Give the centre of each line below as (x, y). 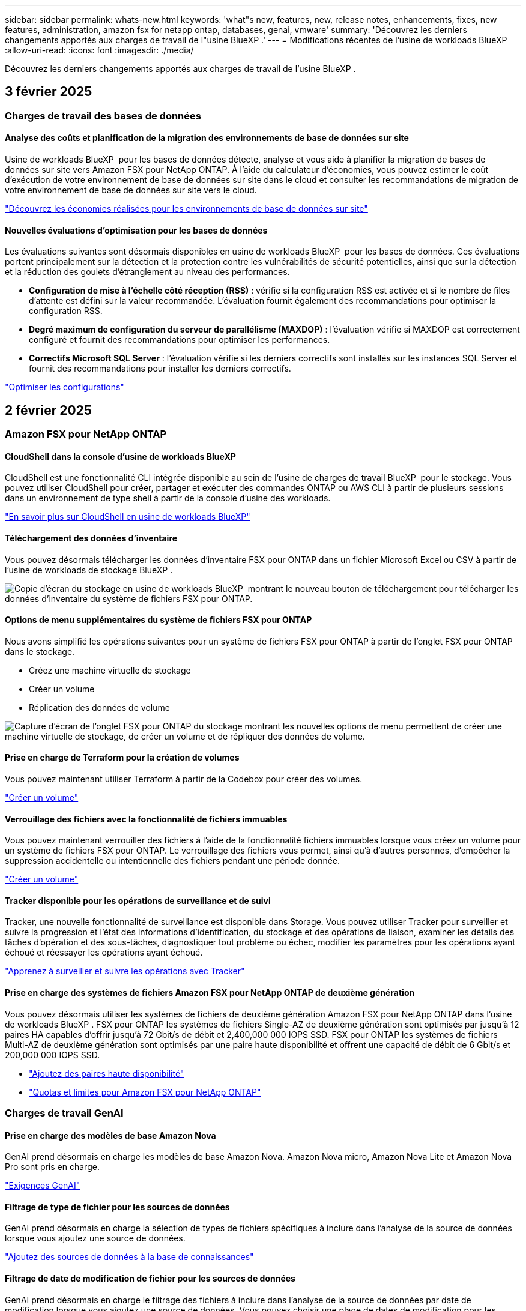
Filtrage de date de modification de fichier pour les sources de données (150, 1279)
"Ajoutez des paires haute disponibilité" (107, 1073)
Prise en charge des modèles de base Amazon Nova (110, 1135)
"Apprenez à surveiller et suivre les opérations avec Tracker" (125, 971)
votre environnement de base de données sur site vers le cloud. (131, 190)
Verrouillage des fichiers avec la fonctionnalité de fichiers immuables (146, 819)
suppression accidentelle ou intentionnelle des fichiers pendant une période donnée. (173, 861)
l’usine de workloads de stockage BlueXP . (89, 570)
